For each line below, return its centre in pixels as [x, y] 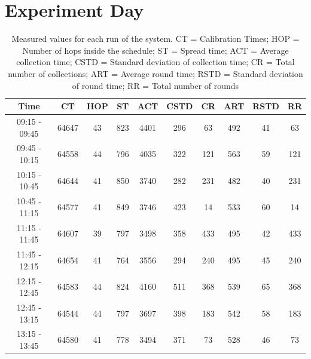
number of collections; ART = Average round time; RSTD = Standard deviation [155, 73]
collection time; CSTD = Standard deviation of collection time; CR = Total [155, 62]
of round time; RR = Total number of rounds [155, 85]
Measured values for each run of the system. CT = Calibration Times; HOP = [155, 39]
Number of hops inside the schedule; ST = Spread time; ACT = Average [155, 50]
